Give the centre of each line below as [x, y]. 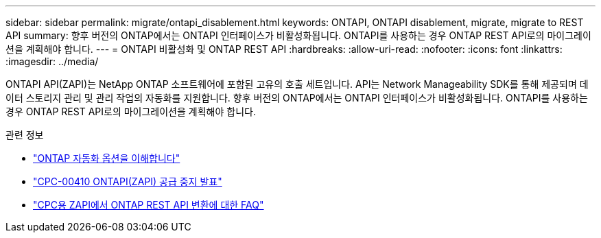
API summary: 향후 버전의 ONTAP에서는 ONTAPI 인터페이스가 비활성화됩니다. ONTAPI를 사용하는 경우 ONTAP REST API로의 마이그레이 [298, 35]
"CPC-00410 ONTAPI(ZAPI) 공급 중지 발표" [128, 181]
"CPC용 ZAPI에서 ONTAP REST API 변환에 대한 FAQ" [149, 205]
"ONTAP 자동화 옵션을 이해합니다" [107, 158]
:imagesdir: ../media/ [52, 61]
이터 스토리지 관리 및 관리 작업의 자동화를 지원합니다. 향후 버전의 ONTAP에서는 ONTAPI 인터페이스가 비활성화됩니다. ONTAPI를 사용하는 [297, 98]
